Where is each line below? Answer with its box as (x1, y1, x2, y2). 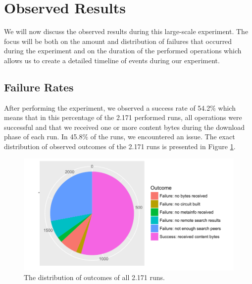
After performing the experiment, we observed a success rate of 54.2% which (4, 102, 236, 113)
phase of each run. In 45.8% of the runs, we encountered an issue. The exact (4, 131, 235, 142)
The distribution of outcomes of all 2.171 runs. (24, 272, 165, 283)
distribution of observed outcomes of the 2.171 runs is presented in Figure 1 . (4, 141, 236, 152)
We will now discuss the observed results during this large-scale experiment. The (4, 26, 249, 37)
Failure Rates (4, 79, 74, 94)
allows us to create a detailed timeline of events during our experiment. (4, 55, 220, 65)
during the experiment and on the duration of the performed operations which (4, 45, 242, 56)
